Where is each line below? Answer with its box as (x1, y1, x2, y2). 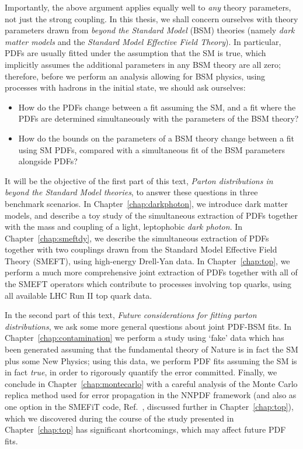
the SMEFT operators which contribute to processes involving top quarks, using (5, 278, 292, 290)
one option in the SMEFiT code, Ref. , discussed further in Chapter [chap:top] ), (5, 400, 294, 412)
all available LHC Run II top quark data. (5, 289, 152, 301)
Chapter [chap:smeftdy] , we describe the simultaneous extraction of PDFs (5, 232, 269, 244)
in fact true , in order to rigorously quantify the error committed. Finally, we (5, 366, 277, 378)
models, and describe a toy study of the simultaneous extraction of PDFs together (5, 209, 298, 221)
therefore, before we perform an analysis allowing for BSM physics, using (5, 70, 266, 82)
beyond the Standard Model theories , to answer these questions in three (5, 186, 258, 198)
